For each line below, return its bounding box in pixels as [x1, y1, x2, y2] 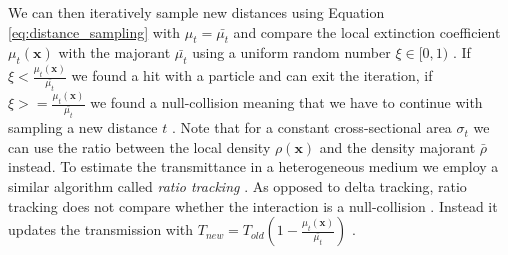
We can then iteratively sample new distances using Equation [8, 2, 385, 22]
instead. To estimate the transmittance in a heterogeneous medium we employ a [8, 156, 499, 177]
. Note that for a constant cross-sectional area [171, 117, 452, 138]
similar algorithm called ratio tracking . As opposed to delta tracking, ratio [8, 176, 467, 197]
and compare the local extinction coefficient [233, 21, 501, 42]
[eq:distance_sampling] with [8, 21, 181, 42]
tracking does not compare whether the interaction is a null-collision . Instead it [8, 195, 498, 216]
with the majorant [58, 42, 171, 63]
